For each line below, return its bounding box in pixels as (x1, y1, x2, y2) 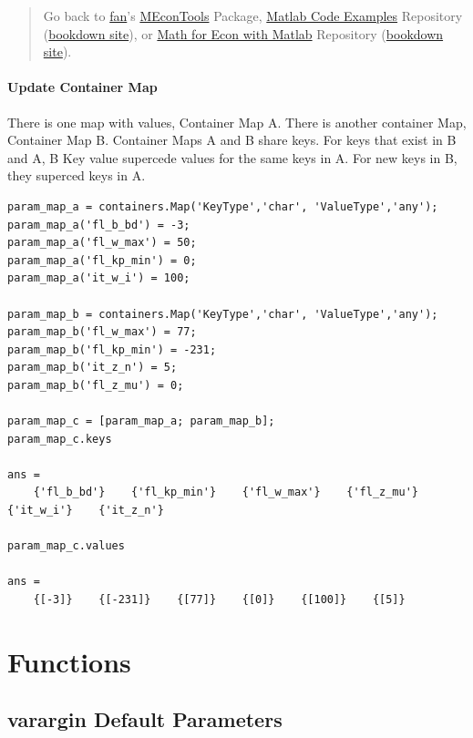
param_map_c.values (7, 539, 125, 553)
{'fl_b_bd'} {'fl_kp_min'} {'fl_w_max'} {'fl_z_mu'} (33, 486, 419, 499)
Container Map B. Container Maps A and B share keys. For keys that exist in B (7, 130, 457, 149)
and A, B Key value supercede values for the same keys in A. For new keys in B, (7, 148, 458, 167)
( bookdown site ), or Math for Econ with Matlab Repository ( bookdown (43, 24, 444, 43)
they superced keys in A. (7, 166, 146, 185)
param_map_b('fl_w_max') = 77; (7, 325, 197, 339)
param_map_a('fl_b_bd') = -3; (7, 218, 190, 231)
